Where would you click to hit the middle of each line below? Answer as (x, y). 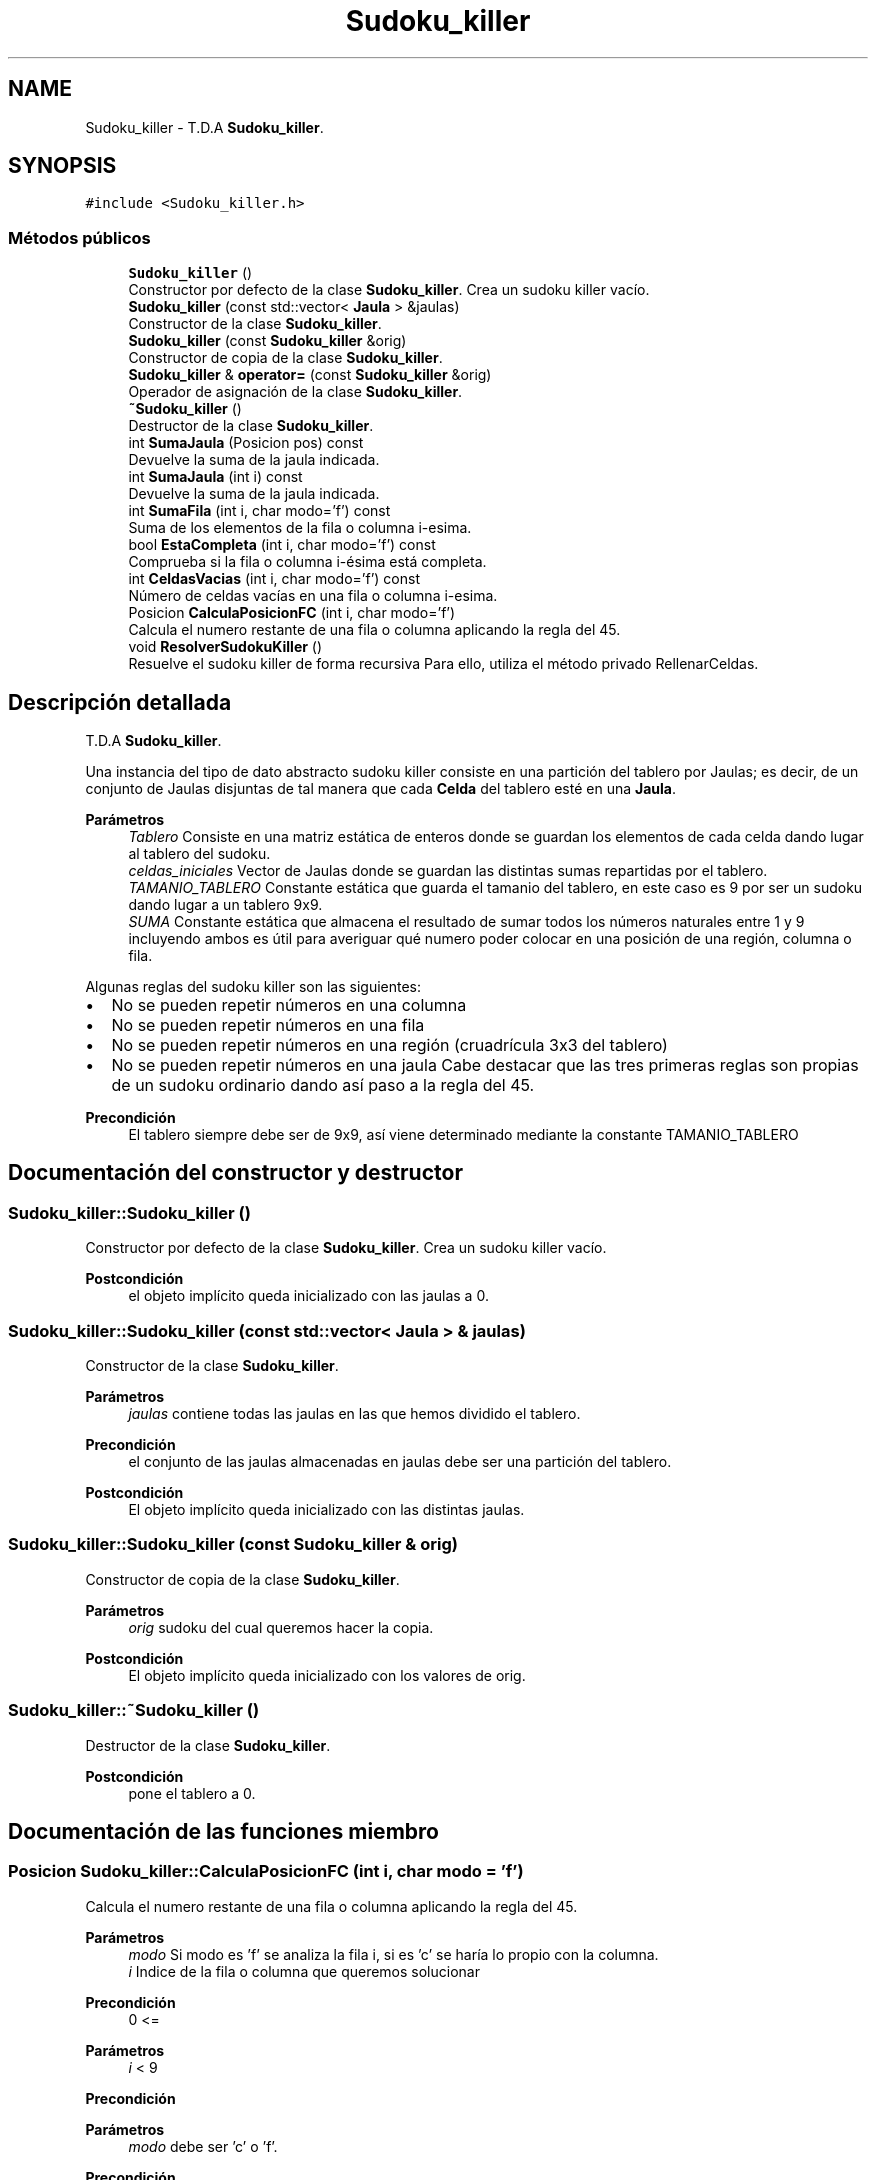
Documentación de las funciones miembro (223, 1831)
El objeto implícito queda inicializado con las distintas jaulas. (326, 1509)
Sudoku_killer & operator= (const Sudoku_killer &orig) (310, 375)
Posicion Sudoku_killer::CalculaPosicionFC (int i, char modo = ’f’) (266, 1871)
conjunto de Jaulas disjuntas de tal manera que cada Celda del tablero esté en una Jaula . (381, 789)
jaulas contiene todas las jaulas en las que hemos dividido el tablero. (354, 1413)
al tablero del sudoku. (199, 854)
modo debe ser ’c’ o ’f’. (203, 2146)
